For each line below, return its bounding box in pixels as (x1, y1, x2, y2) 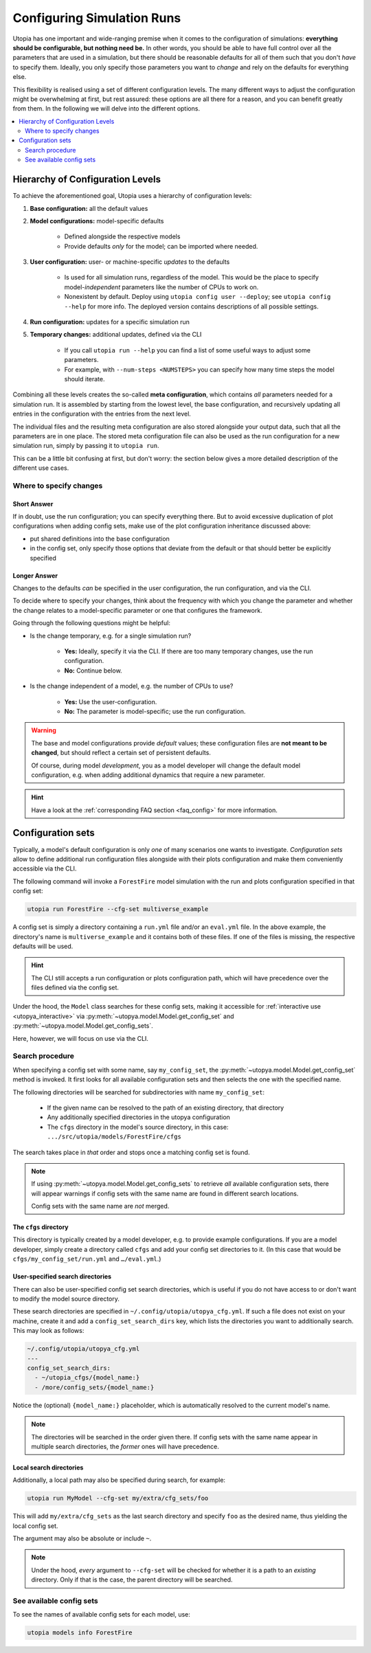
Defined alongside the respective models (64, 232, 181, 240)
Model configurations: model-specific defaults (30, 216, 164, 225)
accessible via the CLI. (12, 864, 77, 873)
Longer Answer (12, 571, 58, 580)
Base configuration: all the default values (30, 204, 148, 212)
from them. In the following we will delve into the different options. (12, 104, 201, 113)
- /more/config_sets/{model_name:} (34, 1383, 155, 1391)
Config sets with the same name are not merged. (31, 1202, 170, 1211)
